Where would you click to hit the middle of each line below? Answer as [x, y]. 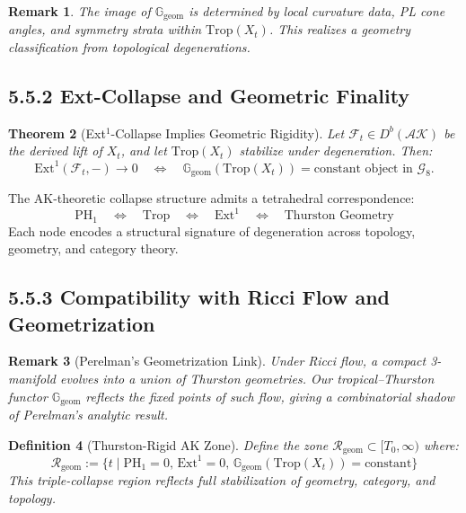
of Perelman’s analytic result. [88, 414]
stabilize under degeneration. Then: [336, 150]
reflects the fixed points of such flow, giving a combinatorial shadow [270, 396]
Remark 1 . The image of [79, 11]
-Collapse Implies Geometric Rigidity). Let [228, 133]
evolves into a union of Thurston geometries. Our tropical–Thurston [247, 378]
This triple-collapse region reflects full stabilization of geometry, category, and [222, 479]
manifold [32, 378]
